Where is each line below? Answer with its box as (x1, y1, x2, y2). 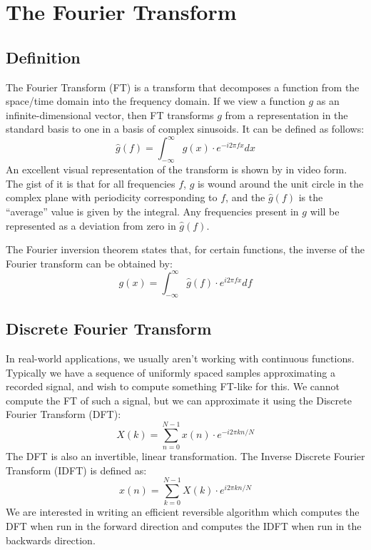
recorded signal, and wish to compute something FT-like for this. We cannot (6, 379, 340, 394)
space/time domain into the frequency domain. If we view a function (6, 93, 305, 108)
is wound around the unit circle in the (197, 175, 364, 190)
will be (310, 204, 340, 219)
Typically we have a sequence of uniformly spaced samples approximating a (6, 365, 335, 380)
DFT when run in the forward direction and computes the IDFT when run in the (6, 518, 362, 533)
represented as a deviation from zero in (6, 218, 176, 233)
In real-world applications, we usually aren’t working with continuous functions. (6, 350, 355, 365)
